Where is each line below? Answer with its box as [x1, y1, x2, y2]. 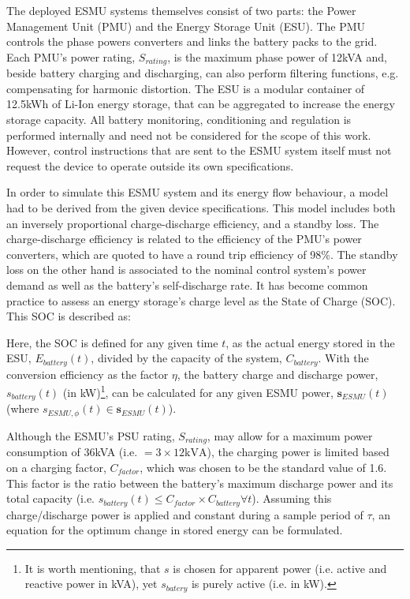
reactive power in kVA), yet [24, 575, 158, 592]
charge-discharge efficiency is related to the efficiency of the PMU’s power [6, 230, 362, 247]
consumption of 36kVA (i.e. [6, 444, 138, 460]
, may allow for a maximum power [207, 427, 373, 444]
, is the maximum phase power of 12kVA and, [167, 48, 387, 65]
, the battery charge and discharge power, [177, 365, 378, 382]
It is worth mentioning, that [24, 560, 161, 576]
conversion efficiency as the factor [6, 365, 169, 382]
